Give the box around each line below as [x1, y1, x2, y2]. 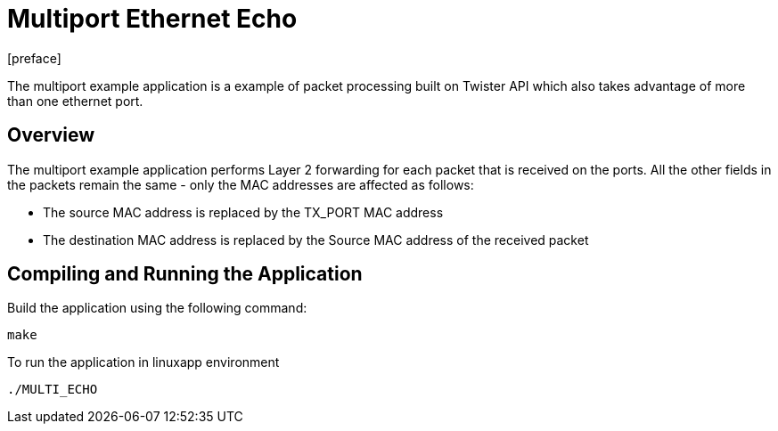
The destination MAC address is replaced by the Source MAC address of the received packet [43, 232, 589, 248]
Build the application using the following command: [7, 300, 307, 316]
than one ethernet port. [7, 93, 143, 109]
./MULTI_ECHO [7, 382, 98, 397]
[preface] [7, 50, 61, 66]
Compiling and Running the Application [7, 263, 363, 286]
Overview [7, 124, 95, 147]
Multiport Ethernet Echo [7, 4, 298, 34]
